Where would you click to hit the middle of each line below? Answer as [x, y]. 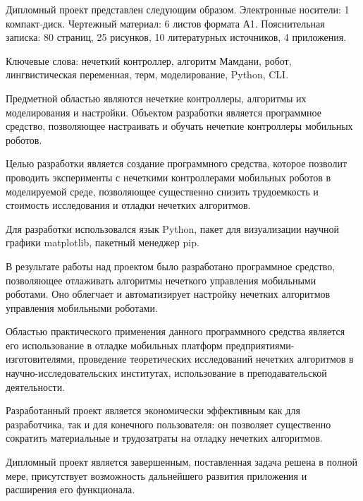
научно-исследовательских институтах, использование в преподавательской [166, 373]
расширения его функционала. [70, 489]
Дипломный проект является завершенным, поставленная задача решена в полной [181, 462]
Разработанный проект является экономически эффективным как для [153, 410]
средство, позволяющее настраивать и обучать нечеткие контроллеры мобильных [179, 126]
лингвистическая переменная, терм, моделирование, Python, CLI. [147, 74]
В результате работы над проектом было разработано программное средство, [171, 266]
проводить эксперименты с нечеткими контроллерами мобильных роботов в [168, 177]
